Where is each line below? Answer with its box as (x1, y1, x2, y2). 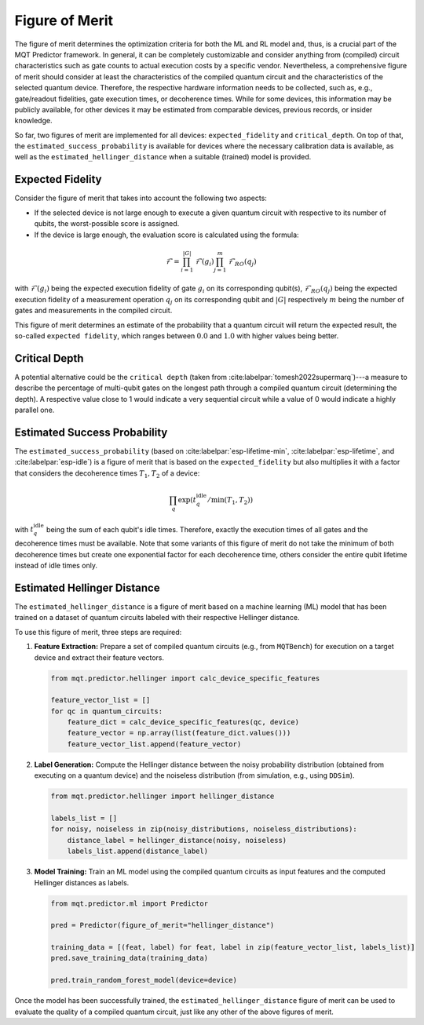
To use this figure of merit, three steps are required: (14, 627, 182, 637)
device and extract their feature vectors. (34, 652, 165, 662)
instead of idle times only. (14, 561, 98, 571)
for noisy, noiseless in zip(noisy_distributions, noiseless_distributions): (50, 825, 357, 833)
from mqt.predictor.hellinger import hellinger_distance (50, 792, 275, 801)
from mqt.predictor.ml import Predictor (50, 899, 208, 908)
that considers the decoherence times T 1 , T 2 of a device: (14, 468, 200, 480)
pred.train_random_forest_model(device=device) (50, 976, 237, 985)
